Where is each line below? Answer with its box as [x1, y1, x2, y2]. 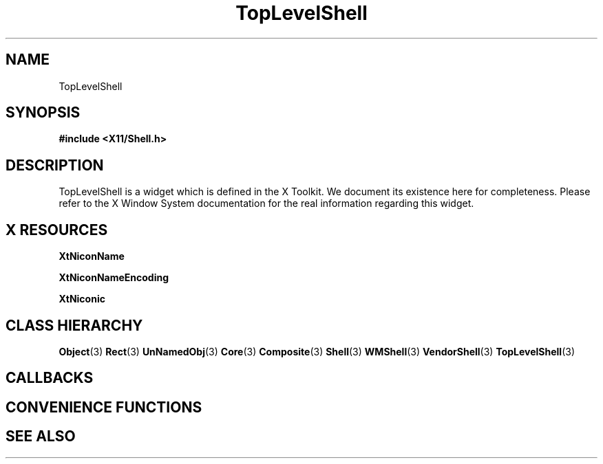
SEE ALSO [6, 428, 76, 445]
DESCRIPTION [6, 156, 104, 174]
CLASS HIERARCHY [6, 316, 143, 334]
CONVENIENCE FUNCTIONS [6, 398, 202, 416]
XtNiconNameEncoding [59, 272, 169, 284]
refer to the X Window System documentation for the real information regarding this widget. [59, 197, 474, 210]
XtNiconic [59, 293, 105, 305]
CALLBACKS [6, 369, 94, 387]
